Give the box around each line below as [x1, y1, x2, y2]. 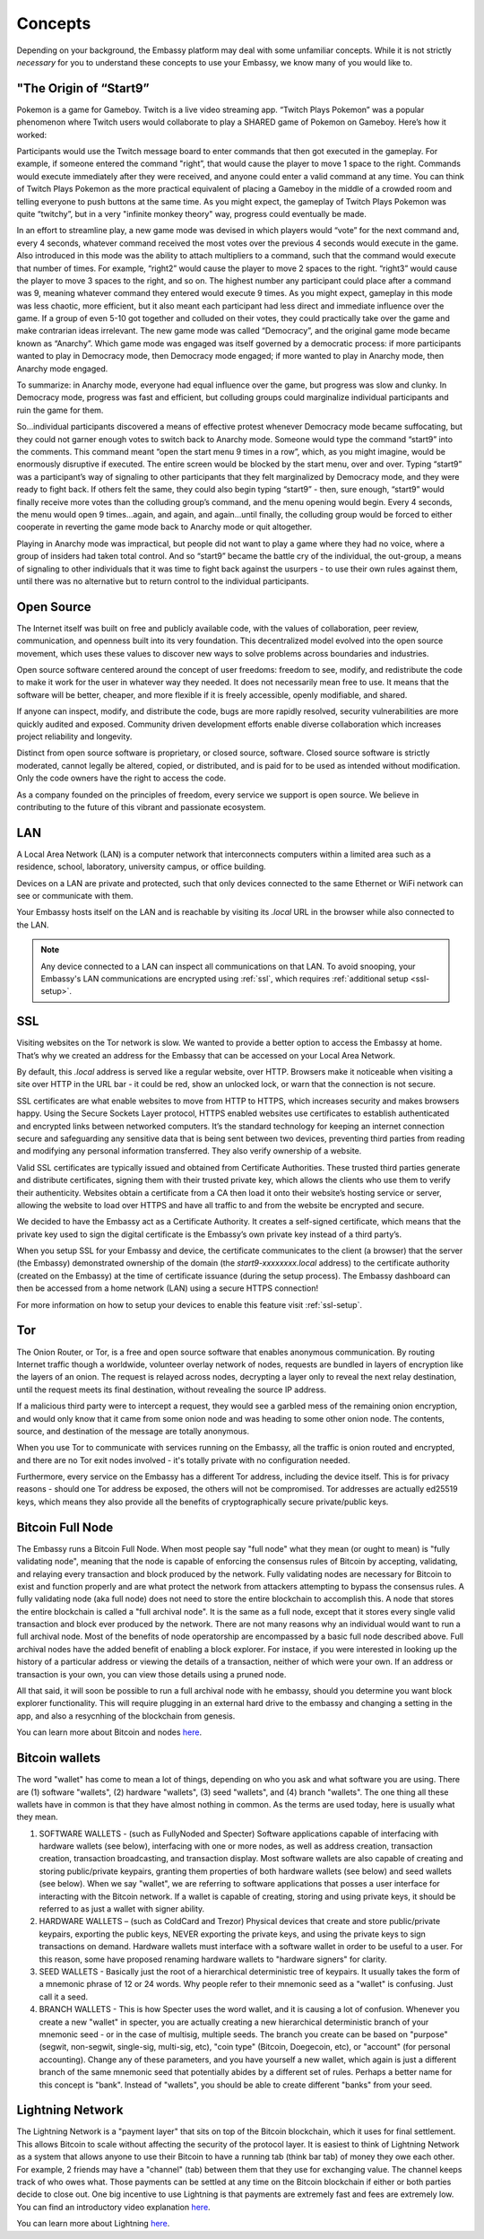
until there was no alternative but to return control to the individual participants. [16, 575, 309, 587]
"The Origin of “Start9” [16, 81, 150, 96]
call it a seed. [39, 1991, 89, 2002]
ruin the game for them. [16, 405, 104, 415]
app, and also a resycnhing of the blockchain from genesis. [16, 1710, 236, 1721]
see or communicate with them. [16, 890, 134, 901]
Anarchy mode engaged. [16, 363, 108, 374]
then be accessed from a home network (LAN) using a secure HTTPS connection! [16, 1283, 318, 1294]
